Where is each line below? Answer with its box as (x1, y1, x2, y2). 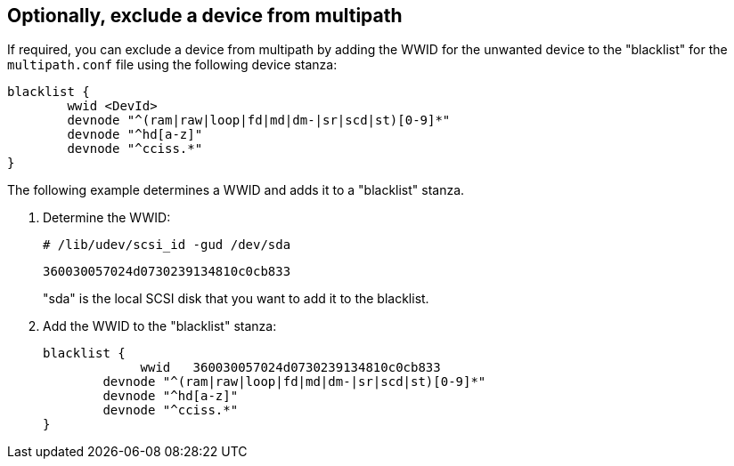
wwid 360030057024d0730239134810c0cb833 (140, 360, 441, 375)
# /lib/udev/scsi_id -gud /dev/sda (43, 237, 291, 253)
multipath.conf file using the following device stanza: (7, 57, 338, 73)
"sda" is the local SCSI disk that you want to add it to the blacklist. (43, 291, 429, 307)
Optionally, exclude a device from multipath (7, 4, 403, 27)
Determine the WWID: (43, 210, 171, 226)
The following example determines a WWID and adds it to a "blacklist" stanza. (7, 182, 465, 198)
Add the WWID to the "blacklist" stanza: (43, 318, 277, 334)
